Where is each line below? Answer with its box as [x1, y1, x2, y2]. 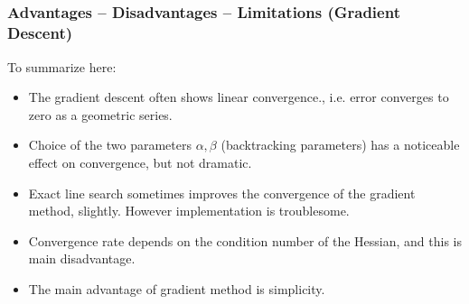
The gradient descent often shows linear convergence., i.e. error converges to [28, 88, 449, 106]
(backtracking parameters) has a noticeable [220, 135, 460, 154]
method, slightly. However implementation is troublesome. [28, 201, 350, 220]
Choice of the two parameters [28, 135, 192, 154]
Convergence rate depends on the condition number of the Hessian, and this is [28, 231, 463, 250]
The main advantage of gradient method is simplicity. [28, 279, 325, 298]
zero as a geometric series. [28, 105, 173, 124]
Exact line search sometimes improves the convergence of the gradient [28, 183, 416, 202]
